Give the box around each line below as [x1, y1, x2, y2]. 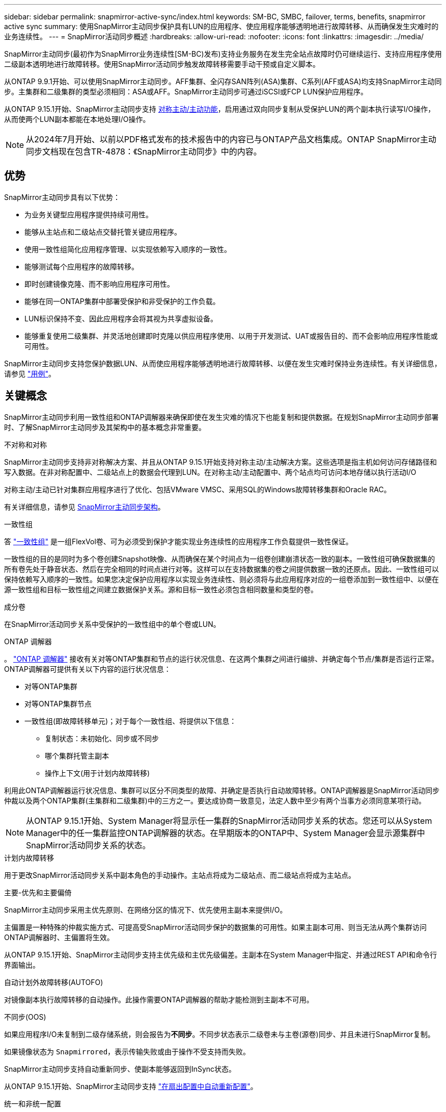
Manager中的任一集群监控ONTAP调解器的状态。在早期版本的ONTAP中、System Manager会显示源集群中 [26, 827, 425, 838]
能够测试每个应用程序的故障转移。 [24, 262, 138, 271]
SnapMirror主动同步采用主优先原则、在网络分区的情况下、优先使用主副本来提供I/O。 [4, 905, 287, 914]
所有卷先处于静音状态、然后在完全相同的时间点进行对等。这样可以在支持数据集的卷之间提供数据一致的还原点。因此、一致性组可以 [4, 564, 439, 573]
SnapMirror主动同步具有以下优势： [4, 192, 120, 201]
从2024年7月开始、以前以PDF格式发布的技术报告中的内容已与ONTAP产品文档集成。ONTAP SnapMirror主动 [26, 134, 437, 144]
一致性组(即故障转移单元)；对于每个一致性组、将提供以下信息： [24, 716, 237, 725]
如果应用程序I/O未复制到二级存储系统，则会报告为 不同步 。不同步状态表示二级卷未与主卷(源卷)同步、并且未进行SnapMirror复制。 [4, 1029, 435, 1039]
